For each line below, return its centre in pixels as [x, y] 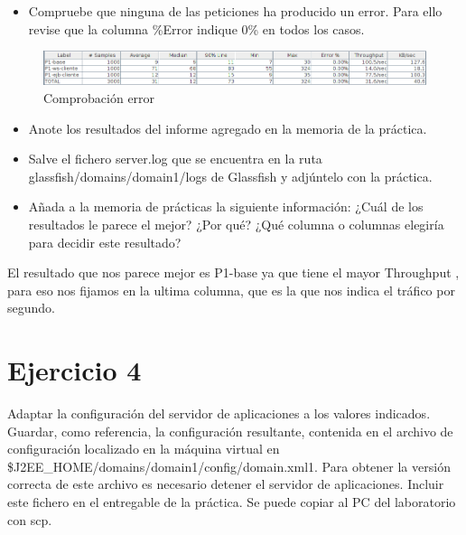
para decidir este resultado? [105, 242]
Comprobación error [99, 97]
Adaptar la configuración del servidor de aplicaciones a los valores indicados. [219, 413]
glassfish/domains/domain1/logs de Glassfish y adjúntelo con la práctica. [230, 176]
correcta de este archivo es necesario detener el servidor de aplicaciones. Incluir [226, 484]
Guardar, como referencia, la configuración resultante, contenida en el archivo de [230, 431]
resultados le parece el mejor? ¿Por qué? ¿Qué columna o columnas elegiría [236, 224]
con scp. [30, 519]
